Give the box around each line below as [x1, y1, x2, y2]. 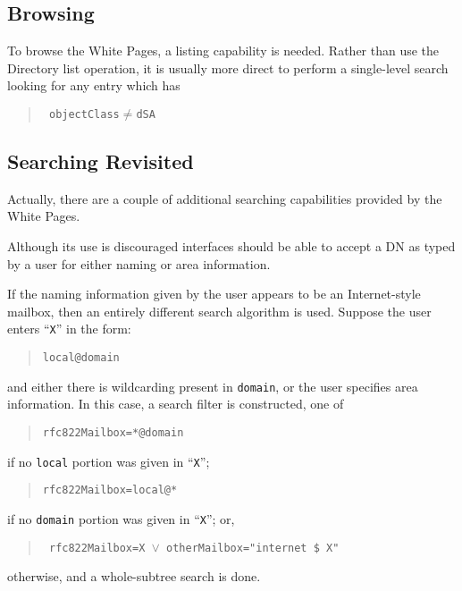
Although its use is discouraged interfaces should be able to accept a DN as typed [7, 237, 456, 256]
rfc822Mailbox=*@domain [42, 426, 184, 439]
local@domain [42, 351, 120, 365]
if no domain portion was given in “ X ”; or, [7, 509, 235, 528]
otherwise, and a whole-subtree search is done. [7, 567, 261, 586]
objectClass [48, 107, 120, 121]
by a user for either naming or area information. [7, 254, 271, 273]
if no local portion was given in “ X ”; [7, 452, 210, 470]
